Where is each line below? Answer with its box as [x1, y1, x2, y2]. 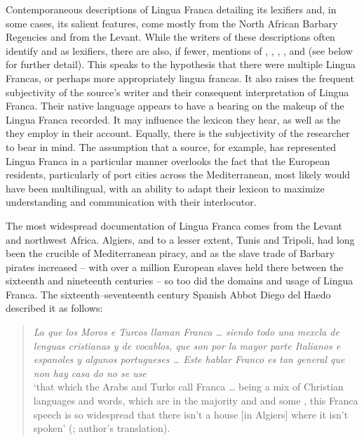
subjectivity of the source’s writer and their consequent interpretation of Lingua [6, 84, 349, 99]
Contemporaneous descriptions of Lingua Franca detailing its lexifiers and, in [6, 2, 337, 16]
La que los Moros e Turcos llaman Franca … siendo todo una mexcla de [33, 324, 339, 339]
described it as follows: [6, 301, 103, 315]
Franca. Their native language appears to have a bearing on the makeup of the [6, 98, 344, 113]
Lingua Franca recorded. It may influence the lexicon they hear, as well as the [6, 112, 341, 126]
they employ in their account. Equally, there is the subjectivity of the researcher [6, 126, 350, 140]
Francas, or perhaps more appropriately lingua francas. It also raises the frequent [6, 70, 354, 85]
